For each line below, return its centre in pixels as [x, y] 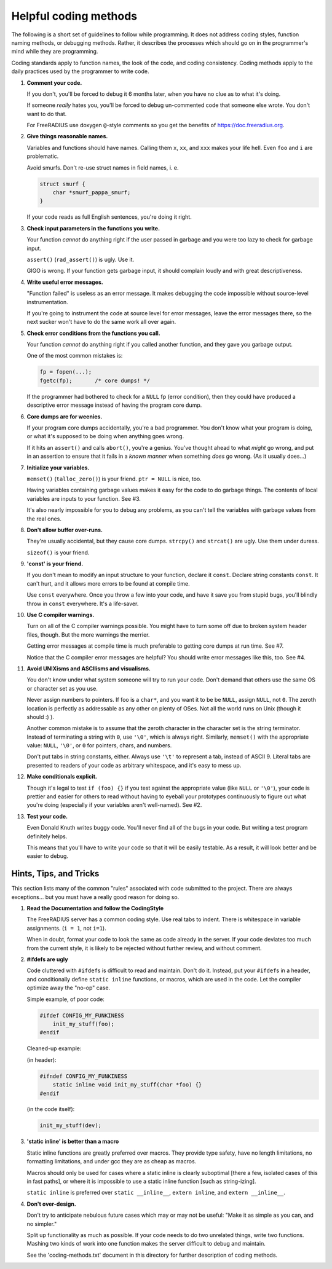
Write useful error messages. [65, 282]
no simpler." [42, 1224]
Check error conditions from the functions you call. [94, 333]
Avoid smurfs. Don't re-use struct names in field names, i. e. [103, 167]
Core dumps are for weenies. [65, 416]
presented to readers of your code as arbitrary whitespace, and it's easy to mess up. [134, 765]
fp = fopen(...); [66, 372]
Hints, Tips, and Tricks [55, 874]
